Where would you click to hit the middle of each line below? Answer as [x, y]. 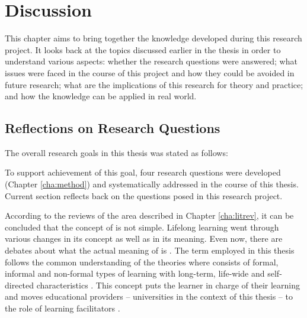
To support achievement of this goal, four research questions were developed [143, 172]
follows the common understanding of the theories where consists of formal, [142, 262]
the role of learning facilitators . [63, 308]
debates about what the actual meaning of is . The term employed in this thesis [150, 250]
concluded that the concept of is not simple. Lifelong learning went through [142, 227]
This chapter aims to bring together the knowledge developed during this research [153, 38]
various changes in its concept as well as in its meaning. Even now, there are [144, 238]
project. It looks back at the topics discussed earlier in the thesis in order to [143, 49]
